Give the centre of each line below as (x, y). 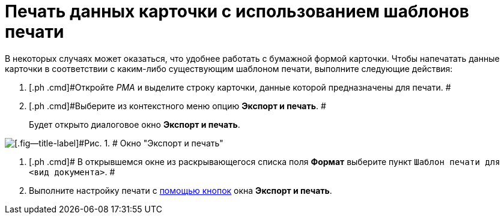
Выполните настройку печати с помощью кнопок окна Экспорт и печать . (181, 190)
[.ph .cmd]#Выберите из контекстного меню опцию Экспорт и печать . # (178, 106)
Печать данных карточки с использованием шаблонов (237, 11)
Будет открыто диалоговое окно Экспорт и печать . (135, 124)
